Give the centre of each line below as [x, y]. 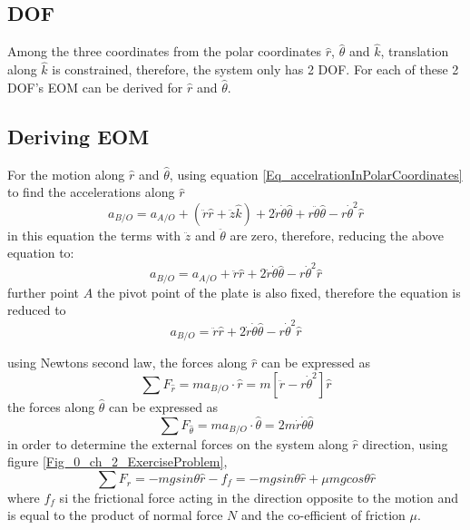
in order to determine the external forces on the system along [178, 443]
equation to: [41, 253]
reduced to [37, 310]
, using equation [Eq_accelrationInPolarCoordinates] [316, 174]
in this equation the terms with [94, 235]
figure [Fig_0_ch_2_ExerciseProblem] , [117, 461]
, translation [415, 51]
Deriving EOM [78, 136]
